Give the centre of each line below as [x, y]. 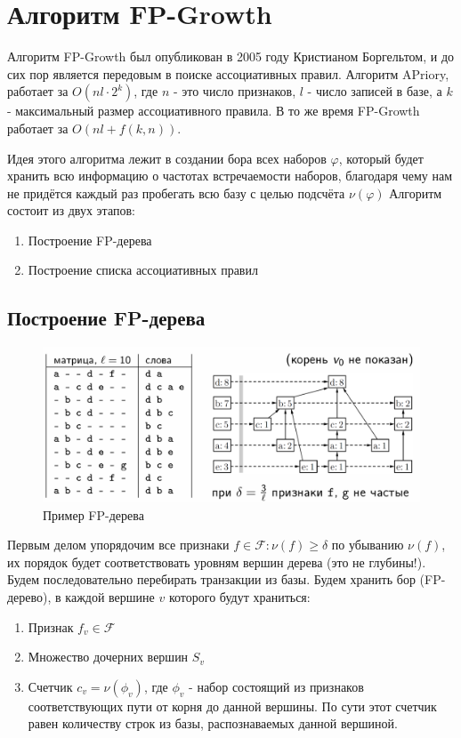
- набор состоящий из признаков [276, 686]
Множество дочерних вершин [108, 657]
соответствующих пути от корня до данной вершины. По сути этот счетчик [232, 706]
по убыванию [368, 545]
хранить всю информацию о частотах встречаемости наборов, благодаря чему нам [230, 176]
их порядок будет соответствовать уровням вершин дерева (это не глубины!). [217, 562]
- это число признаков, [235, 91]
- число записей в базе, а [375, 91]
